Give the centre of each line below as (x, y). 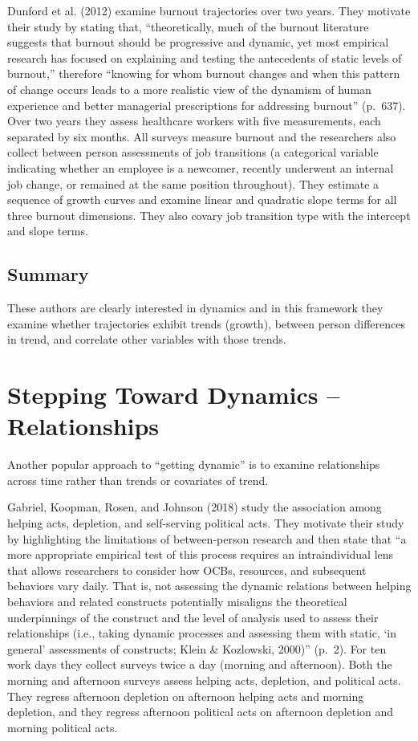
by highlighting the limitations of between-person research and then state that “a (207, 538)
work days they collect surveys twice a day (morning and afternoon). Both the (200, 664)
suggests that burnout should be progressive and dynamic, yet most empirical (198, 42)
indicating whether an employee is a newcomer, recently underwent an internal (201, 167)
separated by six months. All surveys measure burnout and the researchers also (202, 136)
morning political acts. (63, 727)
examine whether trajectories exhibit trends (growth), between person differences (207, 323)
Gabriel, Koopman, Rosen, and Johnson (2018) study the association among (195, 507)
